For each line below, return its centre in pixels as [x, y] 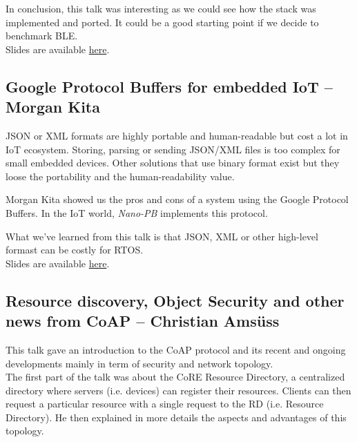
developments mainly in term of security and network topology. [139, 363]
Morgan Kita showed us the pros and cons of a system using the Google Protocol [177, 199]
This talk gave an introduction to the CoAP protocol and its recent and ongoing [176, 349]
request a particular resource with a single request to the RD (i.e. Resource [165, 404]
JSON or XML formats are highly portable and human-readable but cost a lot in [177, 135]
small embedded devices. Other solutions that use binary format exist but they [173, 163]
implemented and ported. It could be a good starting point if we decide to [162, 22]
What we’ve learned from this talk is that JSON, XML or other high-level [162, 236]
